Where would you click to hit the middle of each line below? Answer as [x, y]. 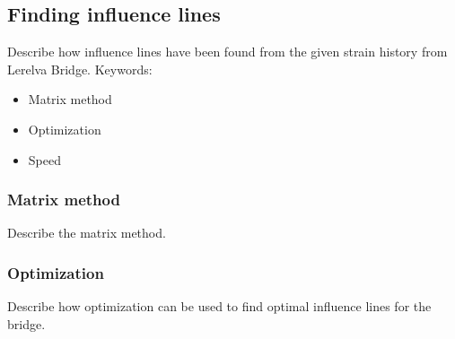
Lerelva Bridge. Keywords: [80, 69]
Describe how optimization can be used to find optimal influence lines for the [219, 306]
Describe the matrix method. [87, 233]
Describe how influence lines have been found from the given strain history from [227, 52]
